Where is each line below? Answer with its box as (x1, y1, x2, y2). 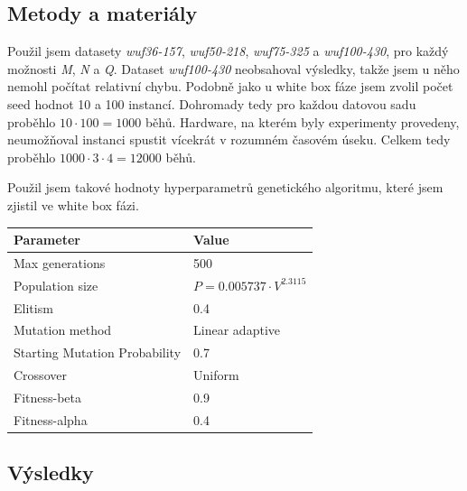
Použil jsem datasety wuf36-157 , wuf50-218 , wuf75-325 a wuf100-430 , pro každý (7, 42, 449, 60)
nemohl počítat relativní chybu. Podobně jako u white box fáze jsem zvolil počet (7, 77, 453, 96)
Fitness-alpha (14, 410, 88, 429)
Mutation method (14, 320, 112, 339)
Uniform (193, 366, 239, 384)
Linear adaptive (193, 320, 280, 339)
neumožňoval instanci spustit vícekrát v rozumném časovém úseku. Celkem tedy (7, 130, 451, 149)
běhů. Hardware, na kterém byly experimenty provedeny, (145, 112, 460, 131)
